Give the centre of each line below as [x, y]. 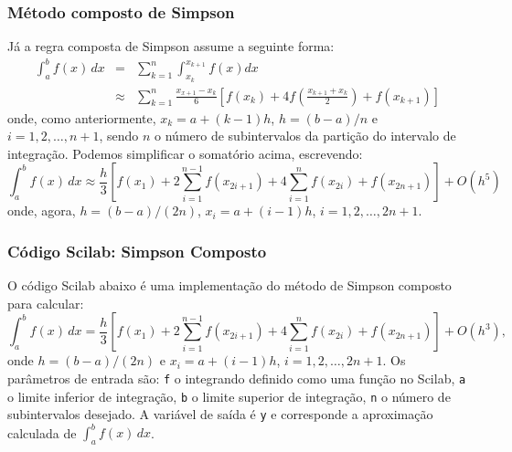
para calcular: [46, 303]
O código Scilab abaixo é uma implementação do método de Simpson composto [229, 285]
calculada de [42, 432]
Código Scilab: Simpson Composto [137, 251]
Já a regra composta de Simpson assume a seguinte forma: [171, 46]
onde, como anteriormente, [82, 117]
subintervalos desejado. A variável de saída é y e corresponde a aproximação [220, 414]
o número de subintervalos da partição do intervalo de [305, 136]
